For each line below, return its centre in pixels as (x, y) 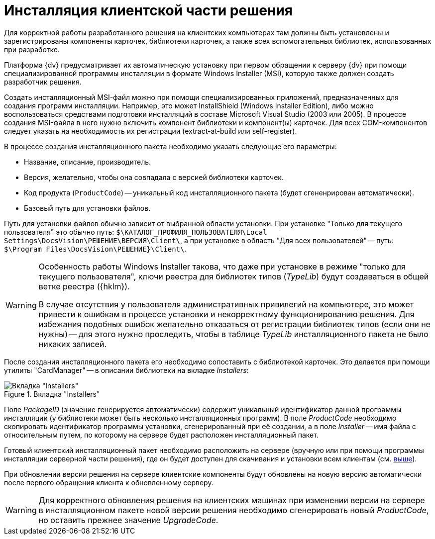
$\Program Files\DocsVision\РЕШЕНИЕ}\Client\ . (95, 249)
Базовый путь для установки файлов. (87, 208)
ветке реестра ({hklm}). (84, 286)
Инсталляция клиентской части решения (148, 10)
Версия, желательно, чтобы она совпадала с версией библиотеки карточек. (154, 177)
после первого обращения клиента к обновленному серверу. (109, 482)
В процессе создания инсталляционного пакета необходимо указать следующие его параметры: (170, 146)
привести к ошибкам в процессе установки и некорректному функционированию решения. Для (226, 314)
